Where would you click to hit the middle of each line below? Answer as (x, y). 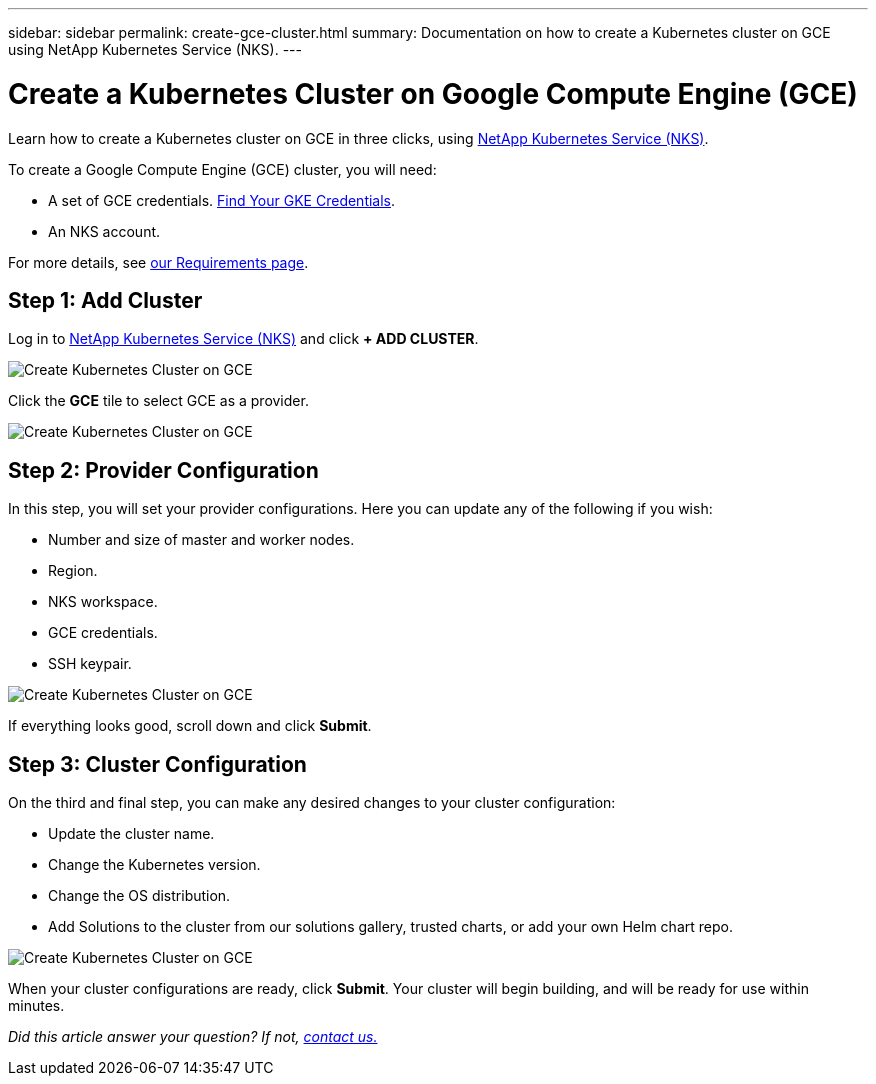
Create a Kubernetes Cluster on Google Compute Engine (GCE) (433, 93)
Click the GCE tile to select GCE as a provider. (158, 401)
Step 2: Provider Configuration (163, 470)
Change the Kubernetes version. (154, 865)
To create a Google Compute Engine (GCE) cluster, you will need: (222, 169)
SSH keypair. (90, 664)
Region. (73, 571)
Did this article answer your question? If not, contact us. (193, 1037)
